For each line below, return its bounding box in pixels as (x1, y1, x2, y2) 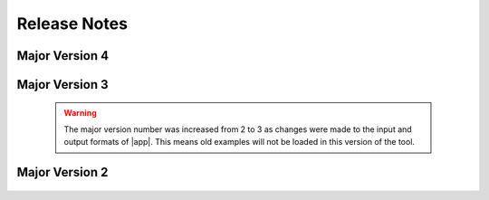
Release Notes (16, 14, 129, 33)
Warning (63, 107, 97, 118)
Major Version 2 (16, 165, 109, 180)
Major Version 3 (16, 77, 109, 92)
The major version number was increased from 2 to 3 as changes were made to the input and (63, 123, 412, 135)
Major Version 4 (16, 48, 109, 63)
